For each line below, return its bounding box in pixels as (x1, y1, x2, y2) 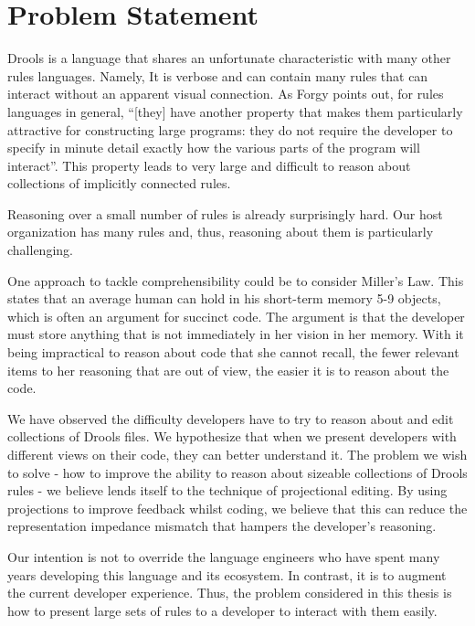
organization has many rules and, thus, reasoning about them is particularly (7, 222, 434, 241)
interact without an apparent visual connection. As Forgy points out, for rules (7, 84, 444, 103)
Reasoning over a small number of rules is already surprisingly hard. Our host (7, 204, 443, 223)
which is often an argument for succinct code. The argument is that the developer (7, 306, 465, 325)
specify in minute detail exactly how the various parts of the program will (7, 138, 420, 157)
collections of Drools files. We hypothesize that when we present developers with (7, 427, 457, 446)
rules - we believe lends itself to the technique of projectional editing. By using (7, 481, 448, 500)
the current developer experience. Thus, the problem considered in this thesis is (7, 583, 452, 602)
